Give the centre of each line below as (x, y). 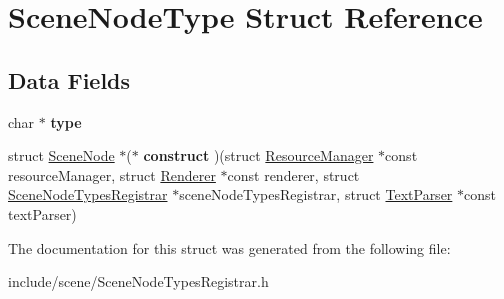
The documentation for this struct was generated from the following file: (229, 247)
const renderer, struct (293, 174)
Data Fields (69, 79)
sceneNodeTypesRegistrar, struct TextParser (316, 194)
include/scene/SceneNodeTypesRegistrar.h (138, 281)
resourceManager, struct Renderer (112, 174)
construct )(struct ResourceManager (258, 155)
